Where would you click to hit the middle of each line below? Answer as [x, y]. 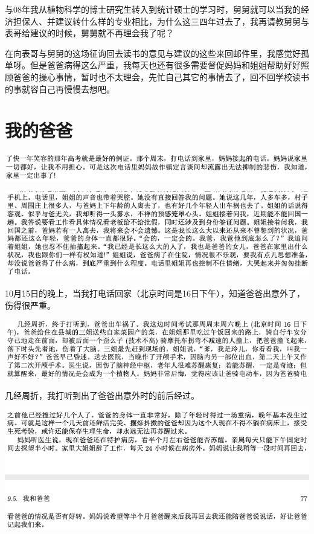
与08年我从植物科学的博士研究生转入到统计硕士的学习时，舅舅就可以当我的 [153, 9]
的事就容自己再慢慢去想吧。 [60, 88]
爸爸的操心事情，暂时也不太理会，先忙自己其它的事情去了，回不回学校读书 [161, 76]
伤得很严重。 [30, 305]
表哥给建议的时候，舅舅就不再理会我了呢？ [89, 33]
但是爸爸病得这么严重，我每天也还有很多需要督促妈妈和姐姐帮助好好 [165, 65]
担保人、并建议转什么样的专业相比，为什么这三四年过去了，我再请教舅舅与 [161, 21]
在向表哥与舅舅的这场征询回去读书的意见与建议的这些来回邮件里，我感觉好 [153, 53]
